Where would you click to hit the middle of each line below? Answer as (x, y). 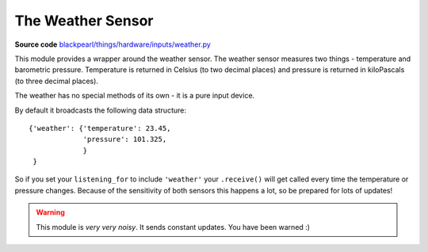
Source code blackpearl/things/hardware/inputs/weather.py (113, 44)
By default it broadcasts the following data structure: (100, 110)
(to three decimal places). (57, 81)
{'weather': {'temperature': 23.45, (100, 128)
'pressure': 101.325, (125, 139)
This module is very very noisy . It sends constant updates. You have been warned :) (173, 227)
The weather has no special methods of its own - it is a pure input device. (135, 96)
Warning (50, 212)
